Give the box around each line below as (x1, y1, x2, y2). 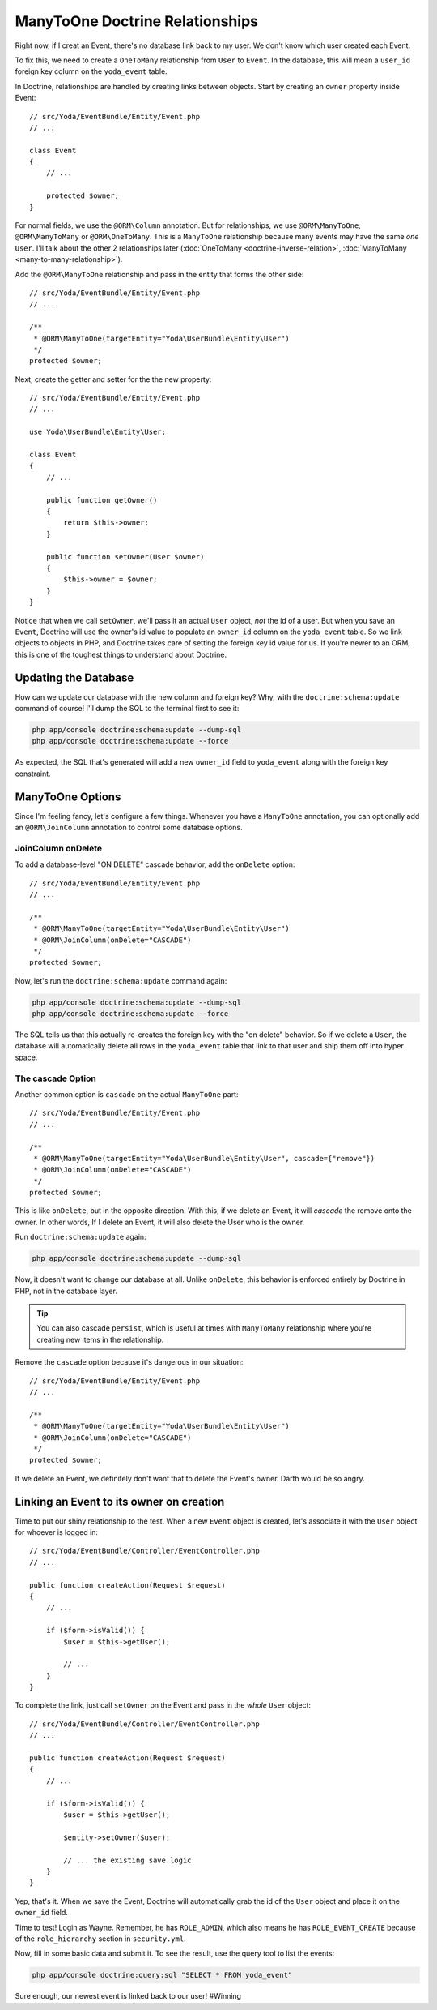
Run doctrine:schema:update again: (15, 1232, 146, 1242)
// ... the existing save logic (63, 1855, 192, 1865)
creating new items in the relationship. (36, 1335, 164, 1344)
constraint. (15, 769, 52, 778)
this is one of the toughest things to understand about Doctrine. (15, 649, 227, 659)
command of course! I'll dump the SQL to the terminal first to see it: (15, 703, 240, 713)
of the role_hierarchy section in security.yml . (15, 1934, 186, 1944)
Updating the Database (15, 671, 134, 684)
